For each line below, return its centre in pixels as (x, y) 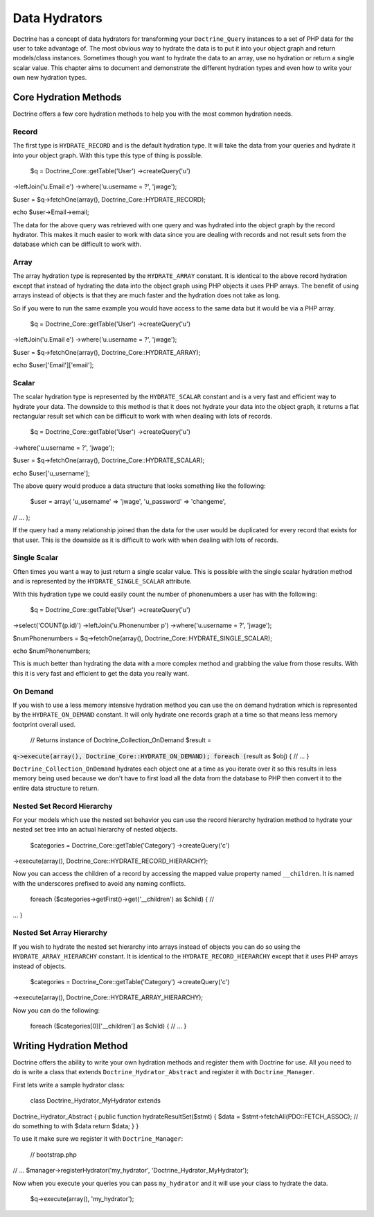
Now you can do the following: (56, 1010)
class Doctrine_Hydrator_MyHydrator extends (95, 1101)
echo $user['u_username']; (51, 473)
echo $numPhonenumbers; (52, 651)
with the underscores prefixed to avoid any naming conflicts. (99, 883)
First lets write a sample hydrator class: (69, 1085)
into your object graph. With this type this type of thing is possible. (108, 155)
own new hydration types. (50, 78)
